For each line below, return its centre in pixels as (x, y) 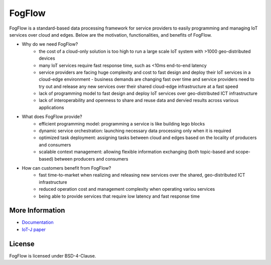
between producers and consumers (91, 159)
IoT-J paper (34, 229)
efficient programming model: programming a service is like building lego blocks (122, 123)
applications (51, 107)
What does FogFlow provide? (52, 117)
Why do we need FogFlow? (50, 44)
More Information (37, 211)
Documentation (38, 222)
